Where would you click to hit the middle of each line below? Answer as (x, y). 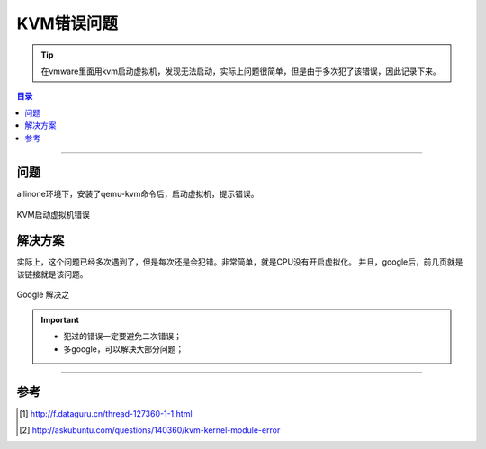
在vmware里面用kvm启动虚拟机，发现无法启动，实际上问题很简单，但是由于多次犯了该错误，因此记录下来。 (241, 71)
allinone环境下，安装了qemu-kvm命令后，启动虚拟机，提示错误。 (138, 194)
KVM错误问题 (67, 23)
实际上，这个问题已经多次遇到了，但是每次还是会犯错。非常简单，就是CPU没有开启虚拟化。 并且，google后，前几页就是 (240, 262)
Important (60, 319)
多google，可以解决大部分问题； (124, 349)
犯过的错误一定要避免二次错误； (122, 337)
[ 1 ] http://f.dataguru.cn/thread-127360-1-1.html (106, 413)
